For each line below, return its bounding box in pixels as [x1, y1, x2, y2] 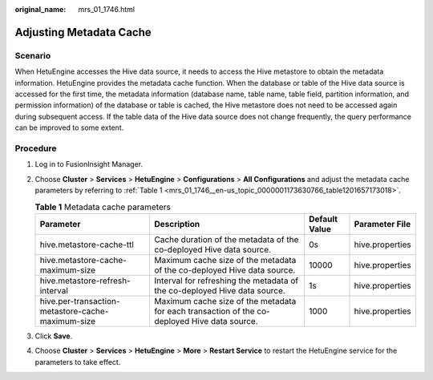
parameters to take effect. [34, 357, 121, 366]
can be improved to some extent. [14, 123, 124, 132]
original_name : [14, 5, 67, 14]
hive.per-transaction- [39, 295, 120, 306]
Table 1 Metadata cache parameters [34, 201, 172, 212]
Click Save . [34, 331, 73, 341]
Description [153, 218, 200, 229]
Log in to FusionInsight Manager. [34, 160, 144, 169]
